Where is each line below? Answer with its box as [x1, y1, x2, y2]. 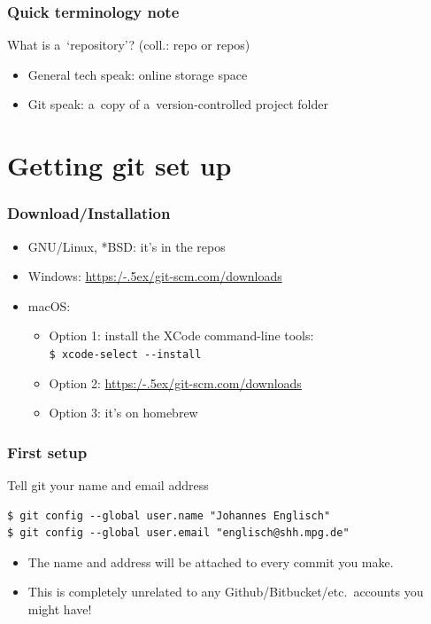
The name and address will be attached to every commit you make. [27, 552, 394, 571]
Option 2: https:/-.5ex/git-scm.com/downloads [49, 373, 302, 392]
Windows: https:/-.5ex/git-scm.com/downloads [27, 267, 282, 285]
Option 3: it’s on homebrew [49, 403, 198, 422]
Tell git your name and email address [7, 476, 209, 495]
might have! [27, 600, 92, 618]
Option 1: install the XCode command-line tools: [49, 326, 314, 345]
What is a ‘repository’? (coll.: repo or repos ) [7, 35, 250, 54]
